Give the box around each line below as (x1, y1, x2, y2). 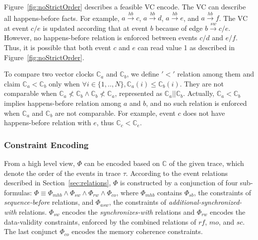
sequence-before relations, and (4, 197, 94, 207)
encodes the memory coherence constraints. (71, 226, 203, 237)
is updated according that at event (43, 22, 148, 33)
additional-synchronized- (168, 197, 242, 207)
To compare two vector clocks (4, 69, 94, 79)
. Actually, (183, 88, 215, 98)
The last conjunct (4, 226, 58, 237)
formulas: (4, 187, 32, 197)
